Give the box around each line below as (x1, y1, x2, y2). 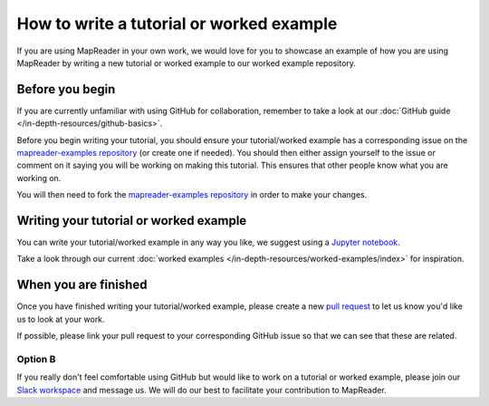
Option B (16, 353, 56, 365)
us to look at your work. (16, 314, 105, 324)
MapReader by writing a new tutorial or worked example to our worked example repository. (16, 57, 357, 68)
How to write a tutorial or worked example (16, 14, 338, 34)
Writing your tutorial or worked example (16, 213, 247, 228)
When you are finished (16, 277, 148, 293)
